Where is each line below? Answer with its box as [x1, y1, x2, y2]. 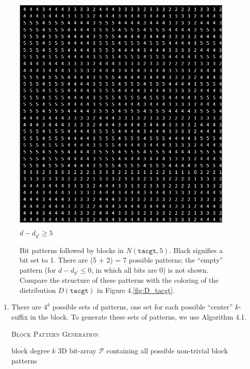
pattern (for [20, 264, 56, 275]
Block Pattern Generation [11, 328, 99, 339]
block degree [11, 345, 50, 356]
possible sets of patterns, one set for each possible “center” [52, 301, 233, 312]
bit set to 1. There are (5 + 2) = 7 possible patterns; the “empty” [20, 255, 223, 265]
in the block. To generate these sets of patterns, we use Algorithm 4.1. [30, 312, 246, 322]
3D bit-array [58, 345, 97, 356]
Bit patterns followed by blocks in [20, 244, 124, 255]
